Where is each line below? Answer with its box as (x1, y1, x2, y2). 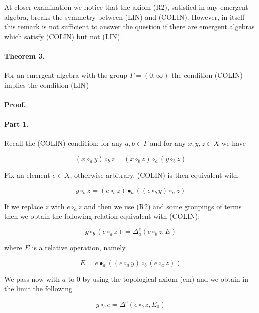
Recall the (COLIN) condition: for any (4, 138, 123, 148)
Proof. (4, 99, 26, 109)
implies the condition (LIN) (4, 79, 89, 90)
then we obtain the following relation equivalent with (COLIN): (4, 211, 200, 221)
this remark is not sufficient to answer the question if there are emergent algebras (4, 21, 255, 32)
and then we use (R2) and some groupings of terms (84, 201, 242, 211)
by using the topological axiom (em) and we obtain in (82, 273, 248, 284)
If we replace (4, 201, 43, 211)
